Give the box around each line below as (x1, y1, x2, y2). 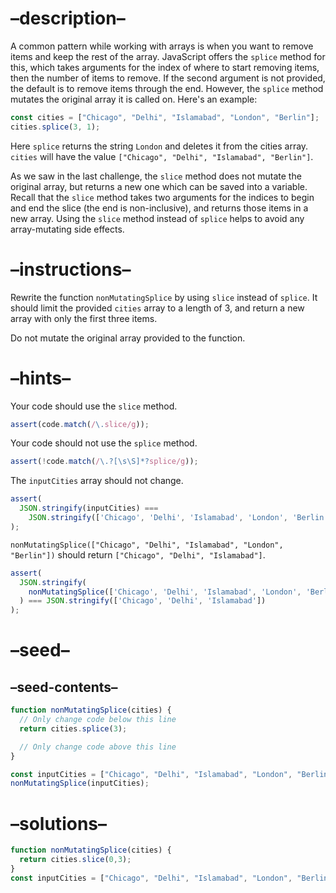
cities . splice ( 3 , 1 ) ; (10, 122, 101, 132)
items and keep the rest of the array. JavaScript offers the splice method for (10, 50, 326, 62)
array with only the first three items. (10, 312, 158, 324)
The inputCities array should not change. (10, 475, 184, 487)
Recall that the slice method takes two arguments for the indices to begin (10, 191, 315, 203)
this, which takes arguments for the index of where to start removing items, (10, 61, 320, 73)
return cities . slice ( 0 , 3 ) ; (19, 855, 132, 865)
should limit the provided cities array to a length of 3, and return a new (10, 302, 305, 314)
